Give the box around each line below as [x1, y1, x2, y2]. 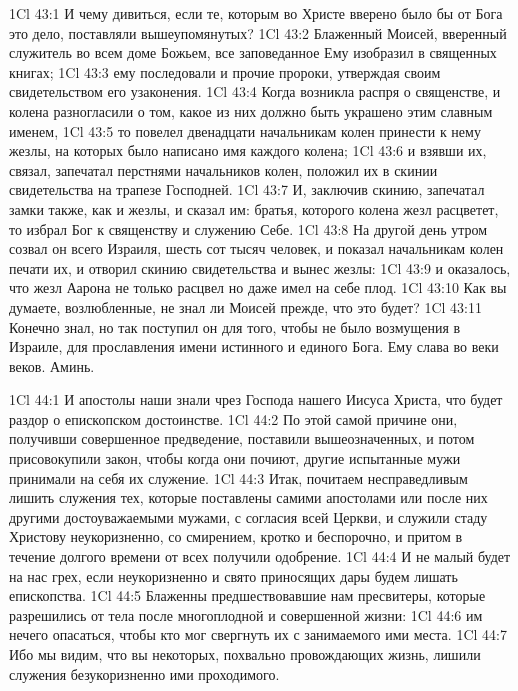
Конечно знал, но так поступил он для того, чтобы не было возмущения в [9, 316, 461, 337]
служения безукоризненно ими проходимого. [9, 663, 280, 684]
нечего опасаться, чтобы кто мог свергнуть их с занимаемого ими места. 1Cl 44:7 [9, 624, 507, 645]
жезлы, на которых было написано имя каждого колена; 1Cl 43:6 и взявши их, [9, 140, 487, 161]
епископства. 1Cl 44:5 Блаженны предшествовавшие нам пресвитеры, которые [9, 585, 486, 606]
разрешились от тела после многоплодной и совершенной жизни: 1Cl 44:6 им [9, 604, 483, 625]
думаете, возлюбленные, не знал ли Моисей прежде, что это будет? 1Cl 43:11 [9, 296, 482, 317]
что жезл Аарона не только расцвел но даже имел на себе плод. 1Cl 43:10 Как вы [9, 277, 507, 298]
